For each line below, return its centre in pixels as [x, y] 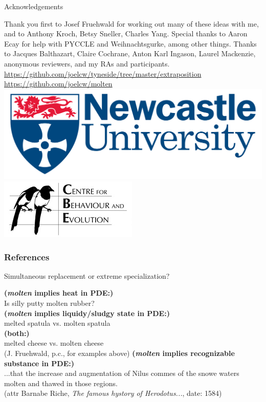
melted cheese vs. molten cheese [54, 343]
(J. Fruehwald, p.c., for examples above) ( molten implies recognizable [119, 353]
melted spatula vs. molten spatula [57, 323]
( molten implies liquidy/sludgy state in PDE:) [87, 313]
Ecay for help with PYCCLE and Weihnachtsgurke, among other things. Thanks [130, 43]
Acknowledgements [34, 6]
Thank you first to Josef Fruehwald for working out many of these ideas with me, [131, 23]
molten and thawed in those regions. [61, 383]
